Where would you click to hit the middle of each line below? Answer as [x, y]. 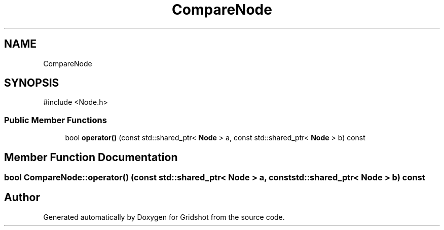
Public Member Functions [55, 120]
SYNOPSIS [32, 83]
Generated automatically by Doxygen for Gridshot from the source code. [164, 217]
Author [22, 198]
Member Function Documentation [91, 157]
